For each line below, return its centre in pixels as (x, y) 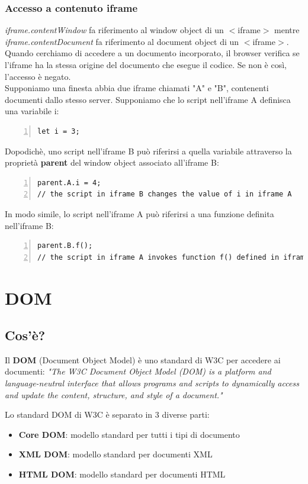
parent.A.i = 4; (69, 183)
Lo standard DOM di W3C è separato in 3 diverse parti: (107, 414)
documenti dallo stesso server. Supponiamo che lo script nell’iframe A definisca (148, 99)
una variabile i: (32, 111)
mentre (287, 30)
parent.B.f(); (65, 246)
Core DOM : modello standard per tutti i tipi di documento (129, 434)
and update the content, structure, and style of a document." (114, 394)
